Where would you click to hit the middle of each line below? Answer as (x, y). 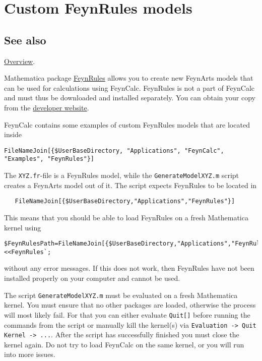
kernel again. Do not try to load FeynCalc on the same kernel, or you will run (124, 344)
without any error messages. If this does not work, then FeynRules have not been (129, 268)
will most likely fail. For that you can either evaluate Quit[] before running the (127, 314)
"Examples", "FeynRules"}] (49, 159)
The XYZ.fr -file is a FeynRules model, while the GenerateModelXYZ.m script (122, 175)
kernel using (23, 227)
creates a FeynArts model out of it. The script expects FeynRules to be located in (130, 185)
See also (25, 40)
